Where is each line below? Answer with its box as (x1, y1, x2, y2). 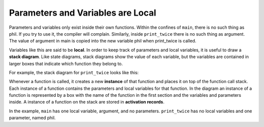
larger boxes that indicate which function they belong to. (9, 61, 123, 66)
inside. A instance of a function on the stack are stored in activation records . (9, 99, 165, 105)
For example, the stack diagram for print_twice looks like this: (9, 69, 139, 75)
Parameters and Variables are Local (9, 7, 156, 18)
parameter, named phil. (9, 115, 56, 121)
